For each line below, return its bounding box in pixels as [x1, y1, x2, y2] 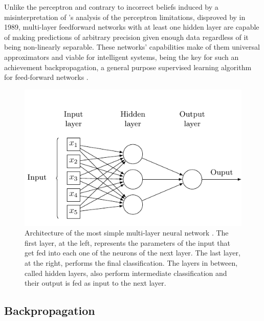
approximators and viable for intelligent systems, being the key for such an [4, 51, 239, 62]
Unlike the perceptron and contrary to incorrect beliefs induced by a [4, 2, 218, 12]
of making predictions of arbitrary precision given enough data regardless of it [4, 31, 249, 42]
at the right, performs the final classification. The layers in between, [25, 258, 238, 268]
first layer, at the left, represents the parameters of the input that [25, 237, 230, 248]
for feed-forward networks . [4, 72, 89, 82]
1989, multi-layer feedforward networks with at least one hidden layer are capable [4, 22, 259, 32]
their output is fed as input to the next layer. [25, 277, 166, 288]
